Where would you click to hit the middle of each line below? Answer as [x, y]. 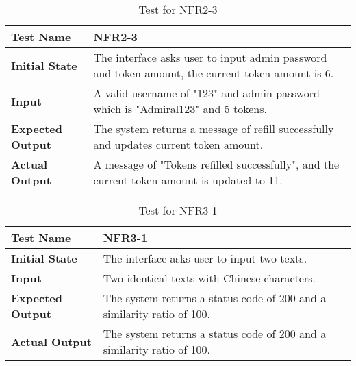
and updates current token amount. [178, 144]
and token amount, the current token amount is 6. [214, 73]
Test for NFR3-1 [178, 210]
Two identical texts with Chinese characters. [209, 278]
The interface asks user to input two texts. [205, 258]
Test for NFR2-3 [178, 9]
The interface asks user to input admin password [210, 57]
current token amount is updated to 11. [188, 180]
